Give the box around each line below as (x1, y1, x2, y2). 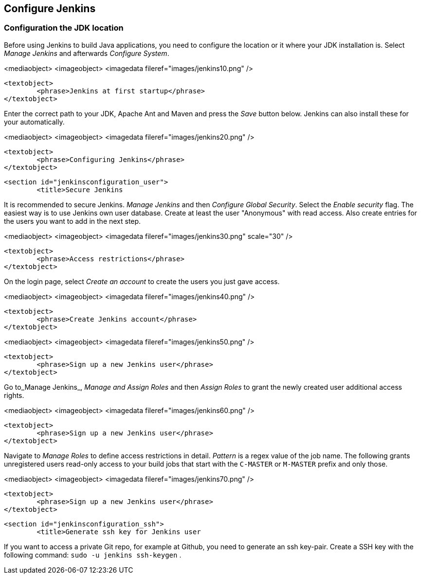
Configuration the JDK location (4, 23, 124, 33)
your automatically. (4, 117, 65, 126)
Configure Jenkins (4, 2, 96, 15)
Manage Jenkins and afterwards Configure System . (4, 49, 169, 57)
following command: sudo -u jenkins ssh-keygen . (4, 550, 182, 559)
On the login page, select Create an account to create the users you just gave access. (4, 277, 280, 286)
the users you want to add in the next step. (4, 217, 141, 225)
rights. (4, 391, 24, 399)
